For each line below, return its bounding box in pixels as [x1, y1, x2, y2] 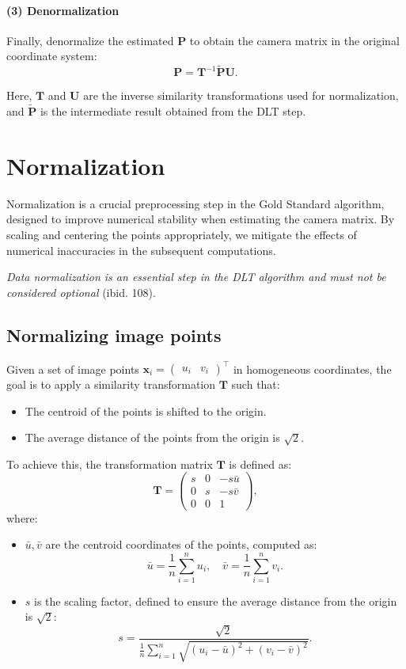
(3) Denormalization [6, 2, 120, 18]
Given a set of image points [6, 360, 139, 376]
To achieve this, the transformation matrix [6, 455, 213, 472]
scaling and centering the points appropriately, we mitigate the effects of [6, 226, 357, 242]
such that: [231, 376, 280, 392]
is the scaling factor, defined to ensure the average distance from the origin [34, 592, 397, 609]
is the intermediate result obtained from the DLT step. [40, 103, 306, 120]
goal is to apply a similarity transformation [6, 376, 216, 392]
